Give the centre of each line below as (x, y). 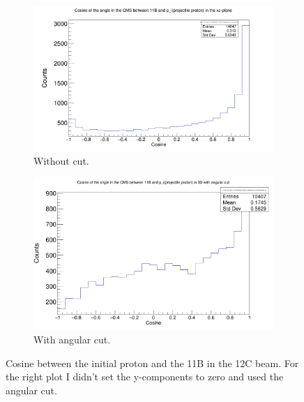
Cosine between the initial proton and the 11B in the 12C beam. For (152, 363)
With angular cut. (72, 340)
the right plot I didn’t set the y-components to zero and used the (145, 377)
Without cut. (61, 160)
